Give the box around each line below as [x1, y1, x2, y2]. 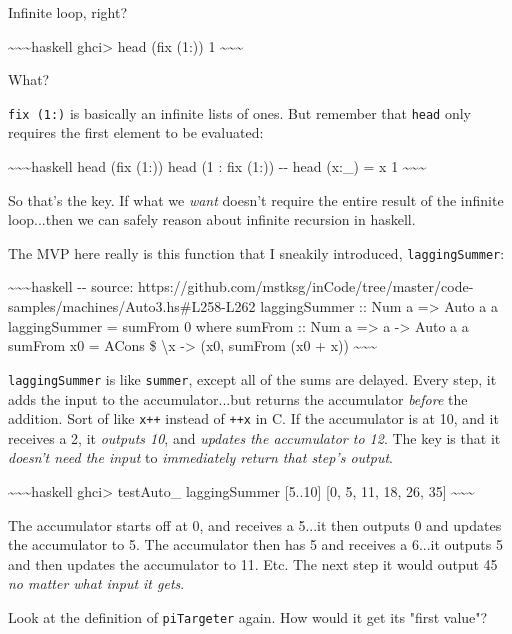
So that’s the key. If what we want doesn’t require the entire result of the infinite [8, 189, 504, 210]
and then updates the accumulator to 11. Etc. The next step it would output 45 [8, 553, 498, 574]
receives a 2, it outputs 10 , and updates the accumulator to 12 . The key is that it [8, 427, 501, 448]
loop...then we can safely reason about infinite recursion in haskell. [8, 209, 416, 230]
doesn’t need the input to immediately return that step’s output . [8, 447, 393, 468]
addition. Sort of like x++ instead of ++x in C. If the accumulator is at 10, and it [8, 408, 499, 429]
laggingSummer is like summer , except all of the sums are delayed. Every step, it [8, 368, 497, 389]
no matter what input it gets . [8, 573, 185, 594]
